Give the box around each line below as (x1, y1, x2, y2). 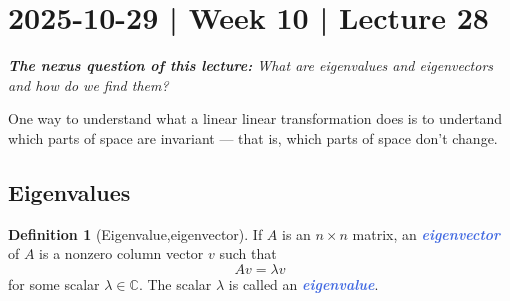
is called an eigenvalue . (228, 273, 379, 294)
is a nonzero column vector (39, 243, 204, 264)
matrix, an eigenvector (352, 223, 501, 244)
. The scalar (138, 273, 212, 294)
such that (219, 243, 277, 264)
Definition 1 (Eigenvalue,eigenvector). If (8, 223, 263, 244)
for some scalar (8, 273, 100, 294)
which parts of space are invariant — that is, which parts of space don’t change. (8, 127, 498, 148)
